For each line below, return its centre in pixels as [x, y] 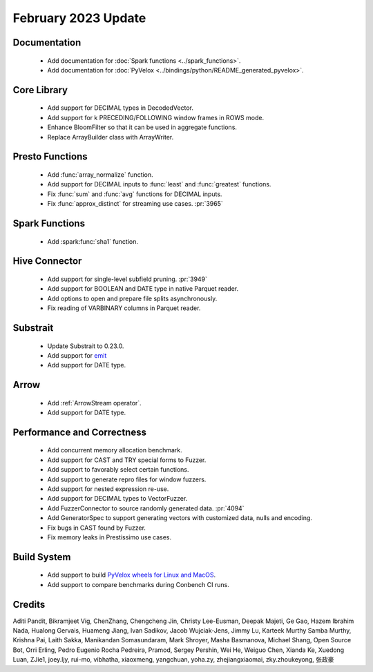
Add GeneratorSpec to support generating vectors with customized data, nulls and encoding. [180, 518]
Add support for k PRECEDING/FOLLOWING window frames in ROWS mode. [156, 117]
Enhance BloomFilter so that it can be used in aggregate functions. [142, 127]
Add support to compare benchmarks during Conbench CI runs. [138, 584]
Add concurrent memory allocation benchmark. [115, 450]
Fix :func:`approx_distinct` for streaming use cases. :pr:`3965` [135, 204]
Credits [29, 604]
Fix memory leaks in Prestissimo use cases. [109, 537]
